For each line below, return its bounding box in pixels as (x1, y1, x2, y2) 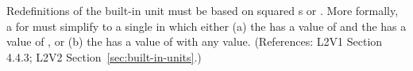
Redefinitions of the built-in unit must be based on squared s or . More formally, (6, 2, 399, 18)
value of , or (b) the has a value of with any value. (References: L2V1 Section (6, 33, 383, 50)
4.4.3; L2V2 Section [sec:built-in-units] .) (6, 48, 202, 65)
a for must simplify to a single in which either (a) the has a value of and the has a (6, 17, 407, 34)
